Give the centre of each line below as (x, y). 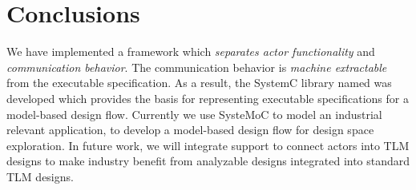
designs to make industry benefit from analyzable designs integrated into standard (208, 161)
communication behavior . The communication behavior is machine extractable (197, 67)
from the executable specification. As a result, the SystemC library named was (199, 83)
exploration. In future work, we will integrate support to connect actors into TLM (208, 145)
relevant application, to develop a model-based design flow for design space (190, 130)
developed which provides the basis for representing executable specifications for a (208, 98)
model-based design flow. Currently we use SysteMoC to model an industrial (194, 114)
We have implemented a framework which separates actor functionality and (191, 51)
